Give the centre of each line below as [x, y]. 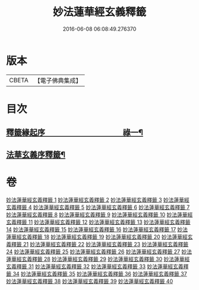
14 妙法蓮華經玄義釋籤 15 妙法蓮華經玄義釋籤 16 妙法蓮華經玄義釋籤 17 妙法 [97, 229]
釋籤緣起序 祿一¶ [75, 133]
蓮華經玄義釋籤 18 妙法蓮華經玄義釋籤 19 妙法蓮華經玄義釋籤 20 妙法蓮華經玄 [99, 237]
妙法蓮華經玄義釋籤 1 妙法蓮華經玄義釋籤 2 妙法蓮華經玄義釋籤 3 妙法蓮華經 [98, 199]
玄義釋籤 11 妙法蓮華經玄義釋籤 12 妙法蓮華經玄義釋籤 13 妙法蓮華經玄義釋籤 [98, 222]
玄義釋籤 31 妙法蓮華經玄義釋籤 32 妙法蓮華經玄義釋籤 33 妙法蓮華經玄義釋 [97, 266]
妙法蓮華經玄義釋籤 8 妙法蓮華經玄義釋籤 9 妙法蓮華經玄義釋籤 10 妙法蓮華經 [99, 214]
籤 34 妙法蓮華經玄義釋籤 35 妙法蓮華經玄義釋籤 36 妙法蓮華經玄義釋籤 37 [97, 273]
